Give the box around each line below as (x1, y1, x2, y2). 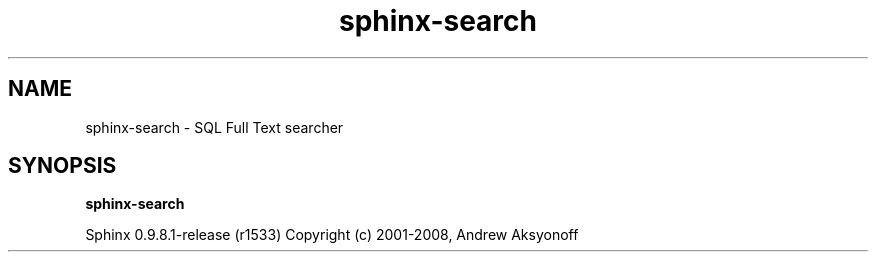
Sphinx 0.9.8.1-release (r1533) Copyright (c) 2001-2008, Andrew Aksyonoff (85, 226, 579, 244)
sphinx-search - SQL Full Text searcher (85, 118, 344, 136)
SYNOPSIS (8, 153, 117, 179)
